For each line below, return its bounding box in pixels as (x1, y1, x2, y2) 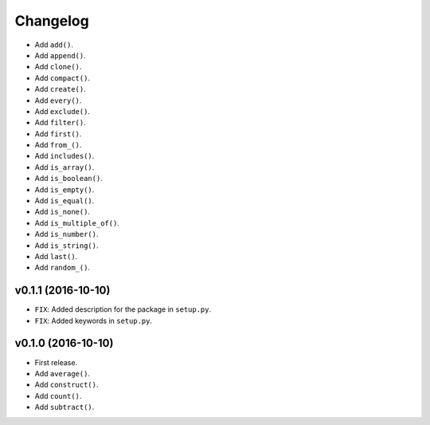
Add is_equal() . (34, 196, 95, 206)
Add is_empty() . (34, 184, 95, 195)
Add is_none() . (34, 207, 91, 217)
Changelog (14, 12, 89, 30)
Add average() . (34, 368, 91, 378)
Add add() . (34, 40, 73, 49)
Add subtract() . (34, 403, 95, 412)
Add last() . (34, 251, 78, 261)
